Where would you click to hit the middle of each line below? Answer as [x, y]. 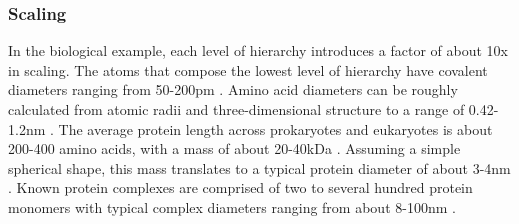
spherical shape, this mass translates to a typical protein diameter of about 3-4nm [259, 167]
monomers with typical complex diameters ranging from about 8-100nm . [232, 206]
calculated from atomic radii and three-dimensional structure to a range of [236, 109]
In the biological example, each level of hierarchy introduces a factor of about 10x [258, 50]
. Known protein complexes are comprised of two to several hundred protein [240, 187]
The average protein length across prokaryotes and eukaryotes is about [275, 128]
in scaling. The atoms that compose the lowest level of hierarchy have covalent [248, 69]
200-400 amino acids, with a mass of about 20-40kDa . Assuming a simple [234, 148]
